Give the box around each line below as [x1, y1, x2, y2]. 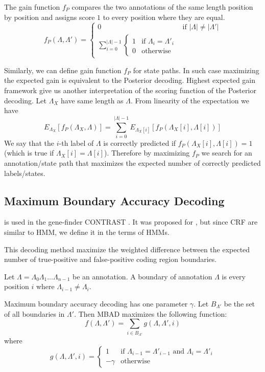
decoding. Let [4, 95, 47, 105]
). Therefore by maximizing [104, 147, 190, 158]
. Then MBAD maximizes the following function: [74, 308, 227, 319]
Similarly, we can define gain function [4, 64, 122, 75]
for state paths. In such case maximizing [133, 64, 259, 75]
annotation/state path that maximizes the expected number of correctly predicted [4, 158, 261, 168]
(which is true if [4, 147, 54, 158]
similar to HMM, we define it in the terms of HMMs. [4, 227, 170, 237]
